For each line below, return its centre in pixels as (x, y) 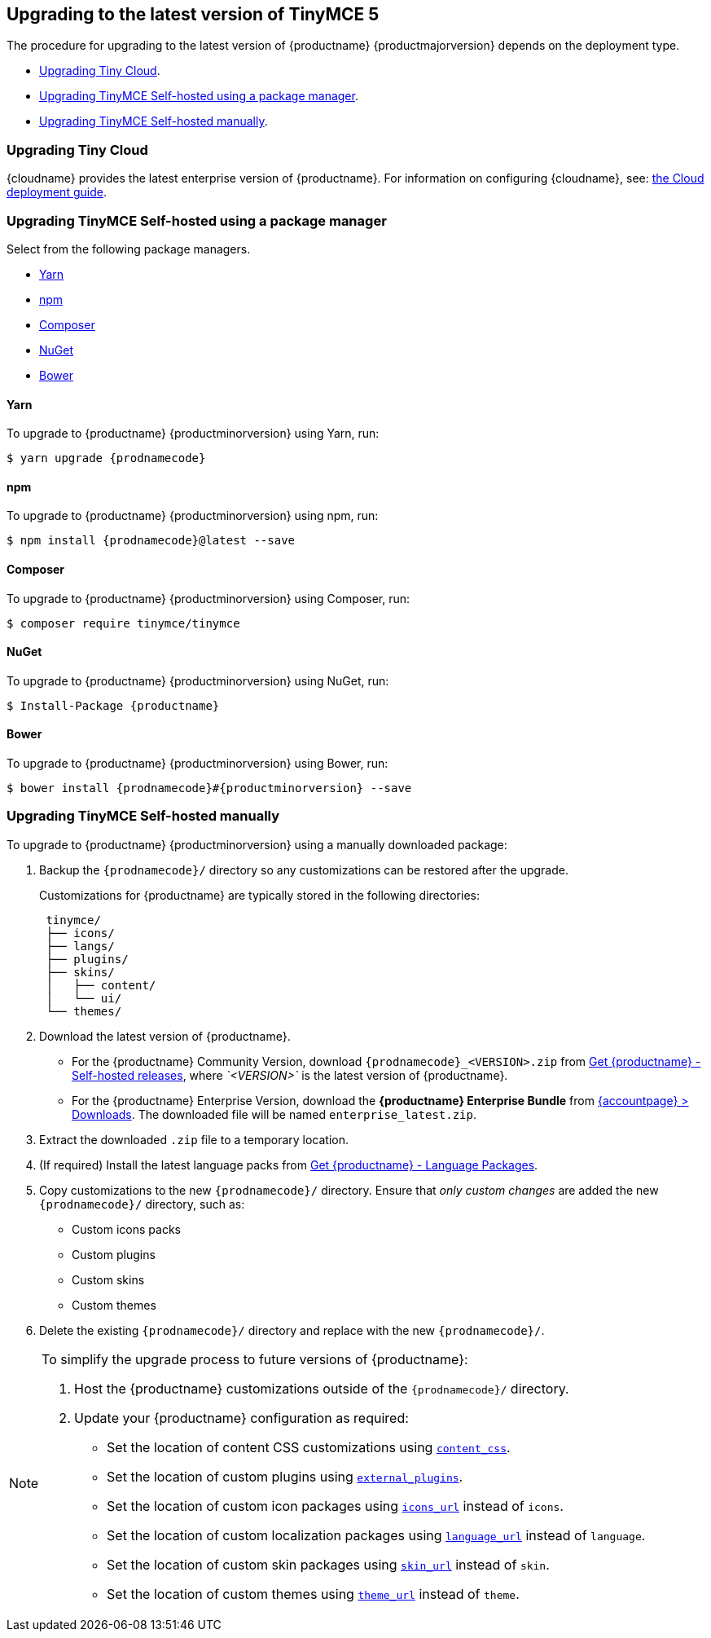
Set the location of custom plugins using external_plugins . (285, 1476)
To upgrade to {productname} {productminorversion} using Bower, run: (197, 764)
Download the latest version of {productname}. (165, 1036)
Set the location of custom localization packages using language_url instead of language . (376, 1535)
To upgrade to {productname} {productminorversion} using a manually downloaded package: (257, 844)
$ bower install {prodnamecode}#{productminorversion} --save (209, 788)
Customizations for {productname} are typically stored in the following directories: (259, 895)
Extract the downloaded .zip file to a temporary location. (194, 1139)
